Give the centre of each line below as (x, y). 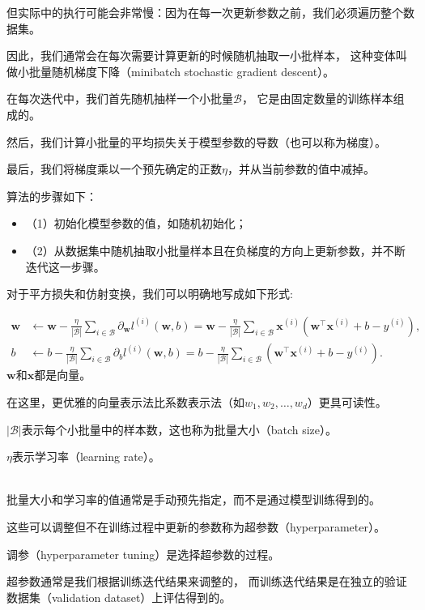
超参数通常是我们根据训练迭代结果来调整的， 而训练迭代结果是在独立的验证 (207, 581)
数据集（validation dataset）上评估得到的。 (119, 597)
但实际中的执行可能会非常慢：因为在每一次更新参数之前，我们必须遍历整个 (205, 12)
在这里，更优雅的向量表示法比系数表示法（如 (125, 402)
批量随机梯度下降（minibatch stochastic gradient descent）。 (182, 71)
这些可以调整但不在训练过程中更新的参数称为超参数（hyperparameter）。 (196, 526)
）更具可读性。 (347, 402)
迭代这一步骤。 (65, 266)
